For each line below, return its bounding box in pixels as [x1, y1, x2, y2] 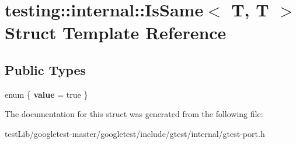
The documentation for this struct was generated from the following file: [5, 108, 263, 120]
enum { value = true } [5, 88, 88, 100]
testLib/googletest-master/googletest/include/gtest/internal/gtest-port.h [5, 127, 265, 139]
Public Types [5, 60, 86, 78]
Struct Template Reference [5, 20, 227, 44]
